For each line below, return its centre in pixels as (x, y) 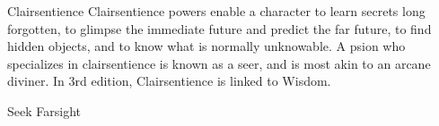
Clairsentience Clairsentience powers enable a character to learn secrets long (216, 11)
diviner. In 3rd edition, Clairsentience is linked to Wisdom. (169, 81)
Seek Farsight (44, 110)
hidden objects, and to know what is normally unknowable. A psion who (206, 46)
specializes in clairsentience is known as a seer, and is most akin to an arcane (219, 63)
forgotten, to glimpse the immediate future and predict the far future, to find (219, 28)
